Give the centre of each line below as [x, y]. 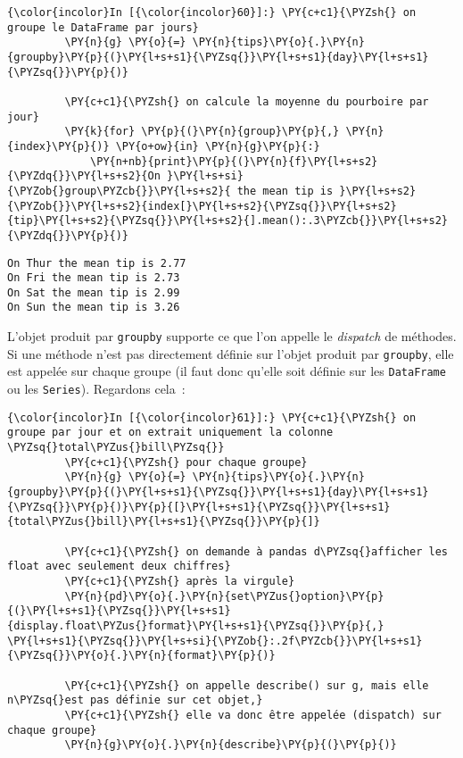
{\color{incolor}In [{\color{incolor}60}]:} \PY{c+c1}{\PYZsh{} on [212, 12]
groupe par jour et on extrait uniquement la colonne [170, 433]
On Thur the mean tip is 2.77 [97, 263]
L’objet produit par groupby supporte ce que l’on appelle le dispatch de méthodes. [232, 336]
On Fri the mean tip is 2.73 [94, 278]
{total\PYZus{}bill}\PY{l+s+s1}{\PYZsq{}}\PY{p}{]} [164, 522]
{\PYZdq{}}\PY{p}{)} [68, 235]
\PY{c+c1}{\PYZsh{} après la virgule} [180, 581]
